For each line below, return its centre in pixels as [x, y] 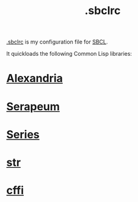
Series [23, 134]
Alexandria [34, 79]
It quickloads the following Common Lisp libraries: [69, 54]
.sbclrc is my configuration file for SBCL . [57, 42]
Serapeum [33, 106]
